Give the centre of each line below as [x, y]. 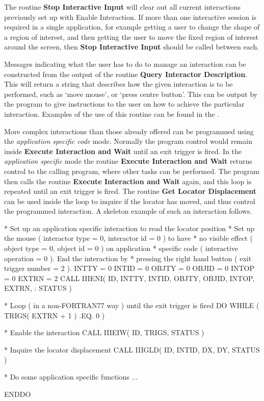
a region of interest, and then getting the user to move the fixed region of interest [131, 36]
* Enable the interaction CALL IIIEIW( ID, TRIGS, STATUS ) [104, 332]
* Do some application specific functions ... [71, 377]
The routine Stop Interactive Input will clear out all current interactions [123, 7]
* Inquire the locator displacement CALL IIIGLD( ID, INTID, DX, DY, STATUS [132, 349]
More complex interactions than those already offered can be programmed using [129, 131]
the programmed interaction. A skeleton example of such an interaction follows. [128, 211]
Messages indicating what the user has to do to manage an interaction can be [125, 64]
